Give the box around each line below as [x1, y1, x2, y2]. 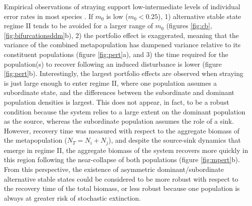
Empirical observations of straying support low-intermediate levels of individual [4, 1, 240, 11]
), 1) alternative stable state [158, 11, 241, 21]
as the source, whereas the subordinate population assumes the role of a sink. [4, 116, 234, 126]
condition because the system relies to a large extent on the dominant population [4, 106, 246, 116]
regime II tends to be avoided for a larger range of [4, 20, 153, 31]
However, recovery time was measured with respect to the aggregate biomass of [4, 125, 240, 135]
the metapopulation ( [4, 135, 67, 145]
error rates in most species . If [4, 11, 93, 21]
